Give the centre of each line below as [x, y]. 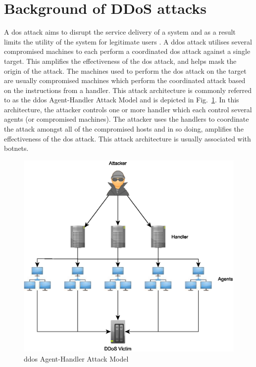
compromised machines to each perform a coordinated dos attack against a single [127, 51]
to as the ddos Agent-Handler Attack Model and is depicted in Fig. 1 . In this [122, 100]
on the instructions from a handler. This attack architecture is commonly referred [128, 90]
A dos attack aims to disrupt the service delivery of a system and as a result [120, 32]
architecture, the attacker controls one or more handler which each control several [128, 109]
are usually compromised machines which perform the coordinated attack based [125, 80]
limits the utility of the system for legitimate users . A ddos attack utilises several [128, 41]
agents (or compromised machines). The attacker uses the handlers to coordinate [127, 119]
